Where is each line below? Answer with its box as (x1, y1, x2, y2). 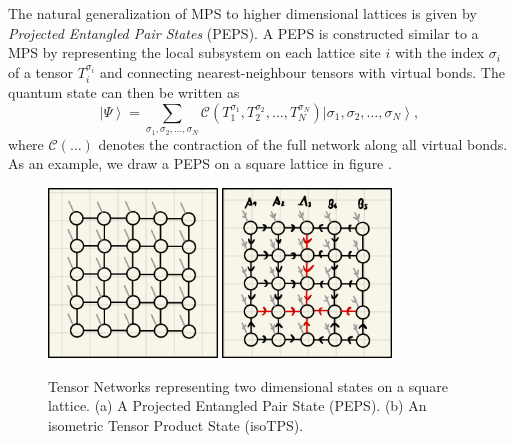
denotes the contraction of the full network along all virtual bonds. (98, 133, 508, 154)
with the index (394, 42, 485, 63)
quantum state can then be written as (8, 82, 240, 103)
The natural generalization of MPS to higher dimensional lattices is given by (8, 3, 477, 23)
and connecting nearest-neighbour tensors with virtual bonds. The (99, 61, 505, 82)
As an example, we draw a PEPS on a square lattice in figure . (8, 153, 392, 174)
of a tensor (8, 61, 74, 82)
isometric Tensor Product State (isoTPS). (48, 414, 304, 435)
